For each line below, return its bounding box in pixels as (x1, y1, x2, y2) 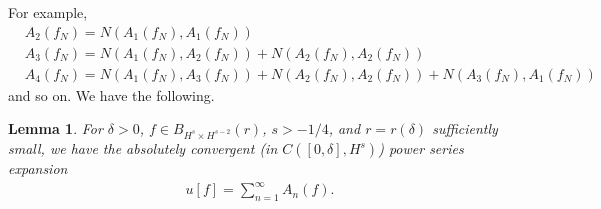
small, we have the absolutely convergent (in (8, 138, 278, 159)
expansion (8, 158, 68, 179)
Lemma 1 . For (8, 118, 103, 139)
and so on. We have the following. (8, 84, 215, 105)
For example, (8, 2, 88, 22)
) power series (378, 138, 464, 159)
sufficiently (432, 118, 498, 139)
